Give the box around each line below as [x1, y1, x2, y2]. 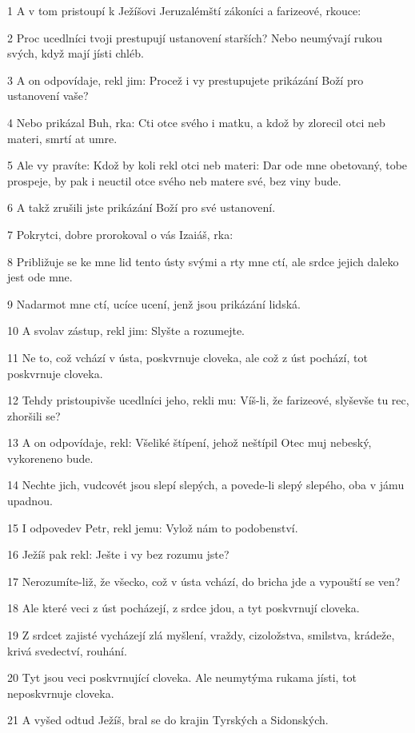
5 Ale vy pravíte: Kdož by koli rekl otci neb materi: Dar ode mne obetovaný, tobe [7, 157, 408, 173]
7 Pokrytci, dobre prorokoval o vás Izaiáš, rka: [7, 225, 233, 242]
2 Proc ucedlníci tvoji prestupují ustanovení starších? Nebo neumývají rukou [7, 29, 382, 46]
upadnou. [7, 492, 53, 509]
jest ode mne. [7, 269, 73, 285]
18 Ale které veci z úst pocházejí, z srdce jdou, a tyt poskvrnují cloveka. [7, 600, 360, 616]
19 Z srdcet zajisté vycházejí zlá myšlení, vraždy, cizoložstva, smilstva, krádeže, [7, 627, 395, 643]
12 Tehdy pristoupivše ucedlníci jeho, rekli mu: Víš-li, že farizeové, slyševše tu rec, [7, 392, 409, 408]
